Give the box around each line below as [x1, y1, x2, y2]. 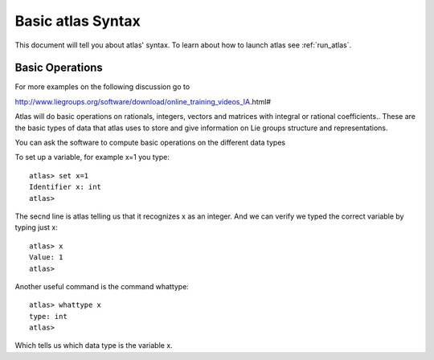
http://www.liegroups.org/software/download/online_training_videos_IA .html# [14, 96, 272, 106]
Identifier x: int [29, 182, 102, 192]
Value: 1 [29, 253, 63, 262]
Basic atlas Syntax [14, 12, 141, 30]
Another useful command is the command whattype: [14, 281, 189, 291]
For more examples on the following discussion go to [14, 82, 190, 92]
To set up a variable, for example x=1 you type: [14, 153, 170, 162]
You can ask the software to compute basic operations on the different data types [14, 137, 285, 148]
